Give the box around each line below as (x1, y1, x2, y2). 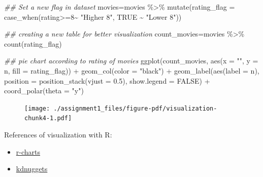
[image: (24, 104, 50, 112)
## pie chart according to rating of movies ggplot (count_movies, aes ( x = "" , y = (4, 55, 258, 66)
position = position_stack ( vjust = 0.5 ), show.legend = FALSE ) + (4, 75, 210, 86)
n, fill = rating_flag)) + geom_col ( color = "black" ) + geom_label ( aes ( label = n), (4, 65, 259, 76)
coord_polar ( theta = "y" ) (4, 85, 84, 96)
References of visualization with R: (4, 129, 112, 140)
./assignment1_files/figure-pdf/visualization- (53, 104, 217, 112)
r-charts (16, 146, 41, 157)
